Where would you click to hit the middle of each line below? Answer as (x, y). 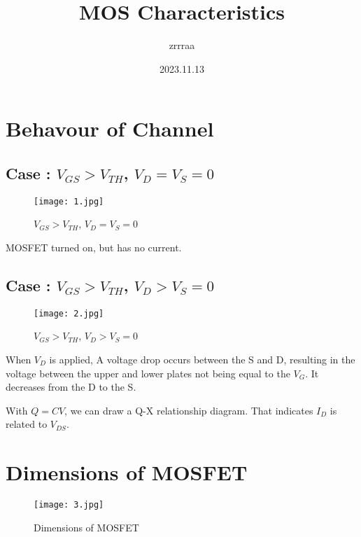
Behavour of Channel (110, 128)
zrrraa (182, 45)
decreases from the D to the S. (71, 387)
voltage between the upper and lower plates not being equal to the (148, 373)
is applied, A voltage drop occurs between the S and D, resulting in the (202, 359)
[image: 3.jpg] (69, 505)
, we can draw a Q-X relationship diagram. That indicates (189, 410)
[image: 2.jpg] (69, 313)
